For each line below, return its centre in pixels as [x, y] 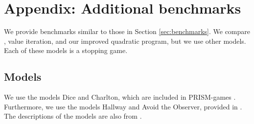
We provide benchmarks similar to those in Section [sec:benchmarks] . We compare [127, 31]
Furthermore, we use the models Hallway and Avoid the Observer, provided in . [123, 106]
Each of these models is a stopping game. [66, 50]
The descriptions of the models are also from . [73, 116]
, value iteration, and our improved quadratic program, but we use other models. [125, 41]
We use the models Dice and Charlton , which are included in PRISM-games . [120, 97]
